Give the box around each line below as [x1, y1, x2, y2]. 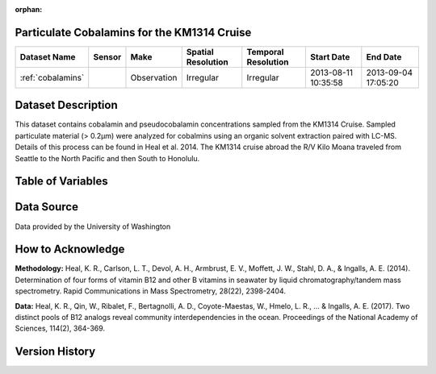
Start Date [309, 51, 350, 62]
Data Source [15, 200, 78, 214]
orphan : [15, 5, 43, 14]
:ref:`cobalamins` [19, 72, 85, 83]
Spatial [186, 46, 214, 57]
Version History [15, 345, 96, 359]
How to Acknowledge [15, 243, 125, 256]
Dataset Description [15, 98, 118, 112]
